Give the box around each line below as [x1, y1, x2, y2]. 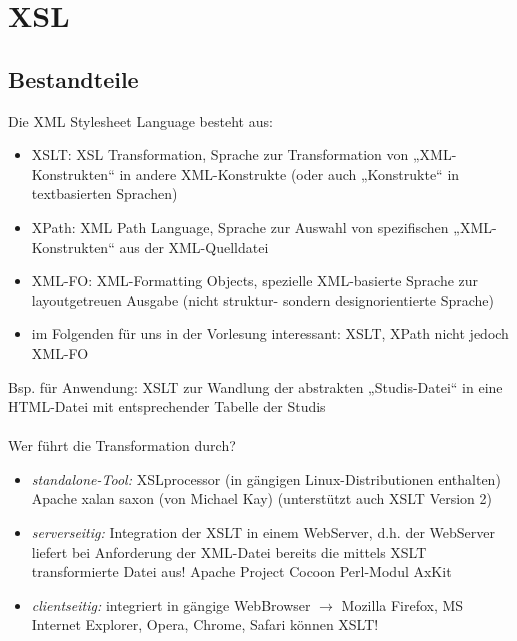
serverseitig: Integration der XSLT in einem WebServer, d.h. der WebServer [31, 522, 495, 543]
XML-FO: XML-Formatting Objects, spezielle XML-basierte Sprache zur [31, 270, 479, 291]
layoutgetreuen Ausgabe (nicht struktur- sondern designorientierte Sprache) [31, 289, 495, 310]
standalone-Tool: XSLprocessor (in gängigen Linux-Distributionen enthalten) [31, 468, 501, 489]
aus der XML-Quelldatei [119, 236, 269, 257]
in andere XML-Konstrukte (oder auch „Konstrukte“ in [119, 163, 460, 184]
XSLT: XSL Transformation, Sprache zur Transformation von [31, 144, 409, 165]
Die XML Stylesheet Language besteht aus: [8, 110, 273, 131]
